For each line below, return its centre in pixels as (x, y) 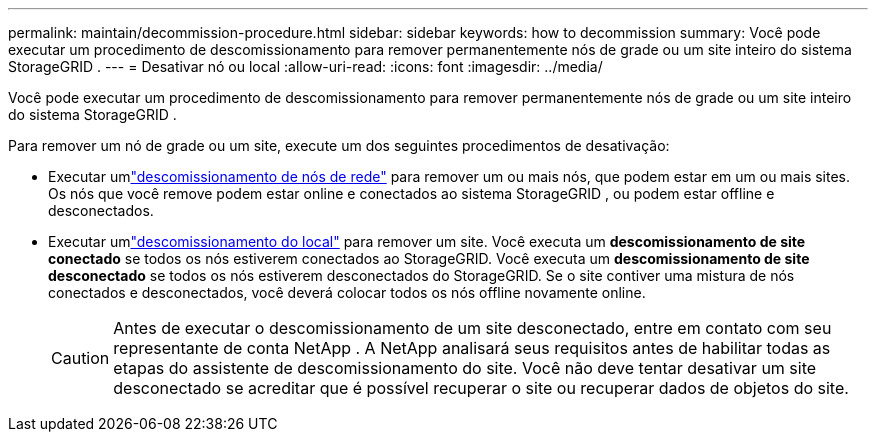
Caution (80, 358)
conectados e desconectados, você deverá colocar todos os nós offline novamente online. (347, 292)
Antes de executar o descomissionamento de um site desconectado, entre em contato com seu (472, 328)
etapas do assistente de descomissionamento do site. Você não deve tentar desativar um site (465, 368)
